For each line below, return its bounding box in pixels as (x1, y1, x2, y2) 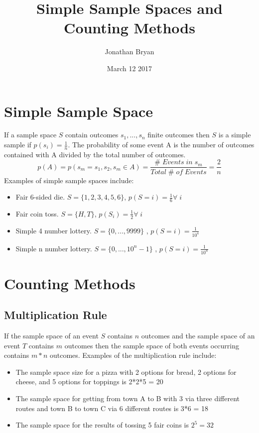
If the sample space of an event (4, 330, 99, 341)
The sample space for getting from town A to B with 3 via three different (15, 393, 240, 404)
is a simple (218, 129, 251, 140)
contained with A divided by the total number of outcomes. (4, 149, 186, 159)
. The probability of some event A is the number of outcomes (68, 139, 255, 150)
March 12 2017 (107, 63, 152, 73)
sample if (4, 139, 31, 150)
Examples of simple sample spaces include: (4, 175, 134, 185)
